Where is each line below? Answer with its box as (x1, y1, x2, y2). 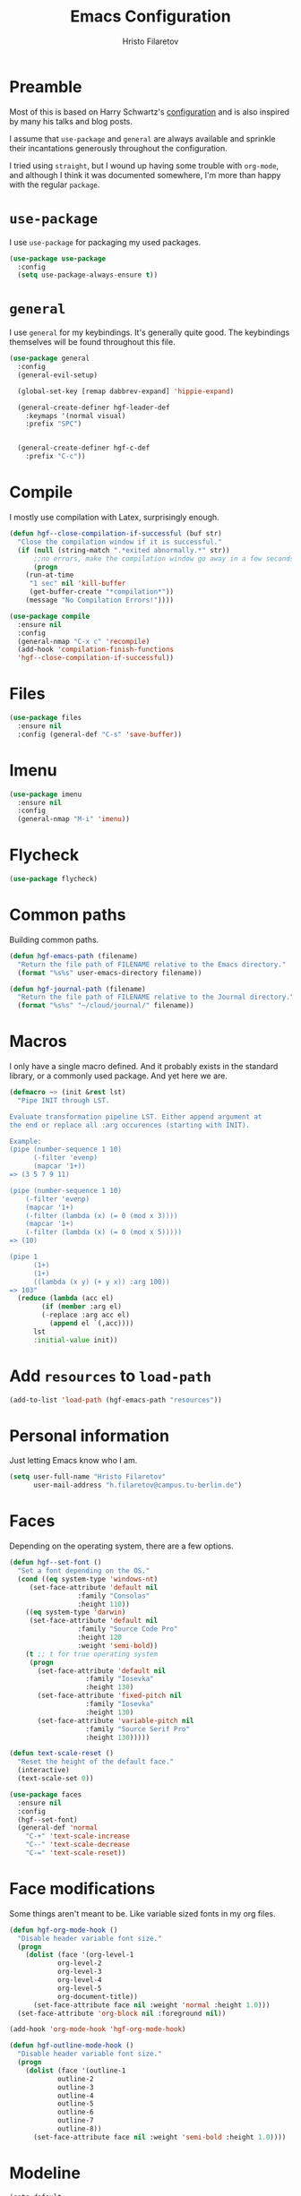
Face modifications (9, 1879, 156, 1900)
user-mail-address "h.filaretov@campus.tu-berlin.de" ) (32, 1480, 243, 1490)
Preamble (9, 76, 82, 97)
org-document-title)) (56, 1992, 139, 2001)
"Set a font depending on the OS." (17, 1566, 150, 1575)
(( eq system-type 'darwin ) (25, 1608, 126, 1617)
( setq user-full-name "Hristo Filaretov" (9, 1472, 167, 1481)
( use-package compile (9, 612, 90, 621)
